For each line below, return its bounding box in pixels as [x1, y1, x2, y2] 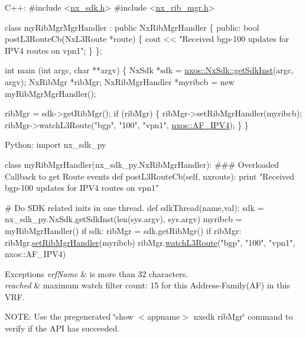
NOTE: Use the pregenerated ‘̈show [5, 310, 134, 323]
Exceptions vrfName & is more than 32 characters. [5, 267, 188, 279]
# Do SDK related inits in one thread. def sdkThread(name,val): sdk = [5, 201, 264, 213]
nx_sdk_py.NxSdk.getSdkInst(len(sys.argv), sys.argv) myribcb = [5, 213, 242, 225]
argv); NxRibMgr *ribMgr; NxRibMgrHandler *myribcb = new [5, 75, 235, 87]
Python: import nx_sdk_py [5, 138, 106, 151]
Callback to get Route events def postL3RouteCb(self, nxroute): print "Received [5, 170, 295, 182]
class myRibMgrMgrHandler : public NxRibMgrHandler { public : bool [5, 21, 259, 33]
